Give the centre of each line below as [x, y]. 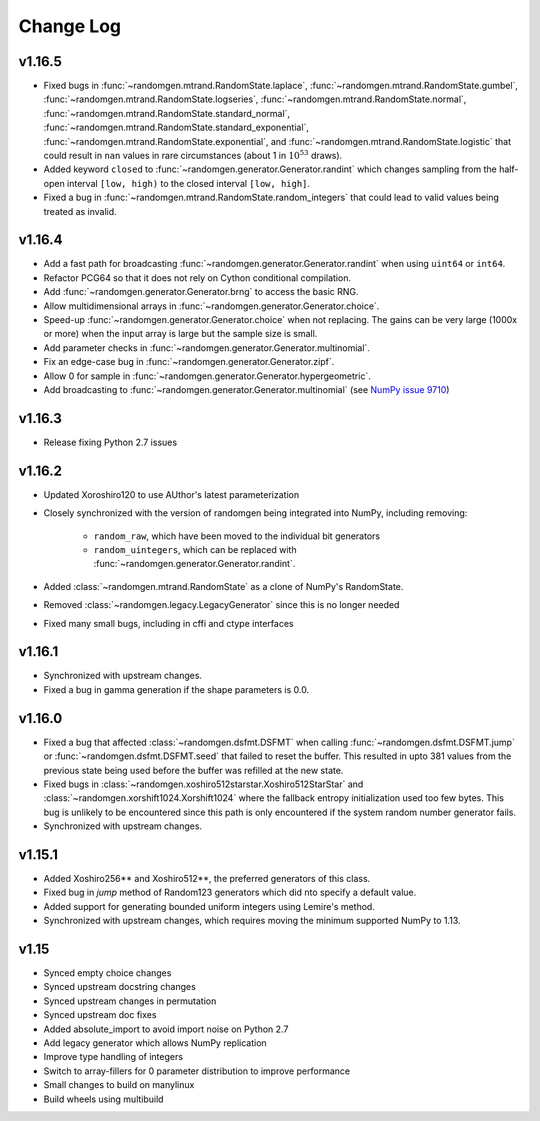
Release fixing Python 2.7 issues [110, 442]
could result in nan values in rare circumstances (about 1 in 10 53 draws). [193, 155]
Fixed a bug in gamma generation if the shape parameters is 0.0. [176, 689]
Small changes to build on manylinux [119, 1085]
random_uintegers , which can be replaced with [195, 549]
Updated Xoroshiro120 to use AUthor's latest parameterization [171, 494]
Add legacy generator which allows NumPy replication [155, 1043]
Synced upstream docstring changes [120, 987]
